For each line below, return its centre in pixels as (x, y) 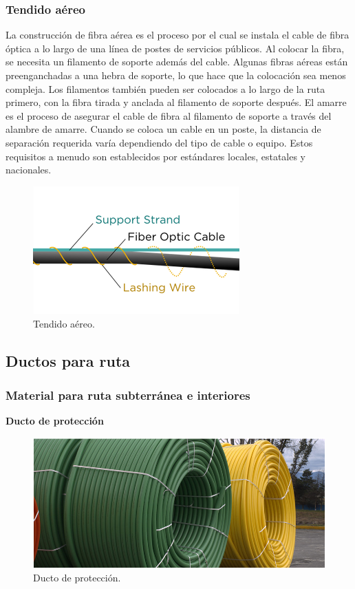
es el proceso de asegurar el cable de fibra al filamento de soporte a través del (169, 115)
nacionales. (29, 170)
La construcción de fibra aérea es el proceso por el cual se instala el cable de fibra (177, 35)
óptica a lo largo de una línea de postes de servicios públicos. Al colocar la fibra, (175, 48)
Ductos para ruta (68, 361)
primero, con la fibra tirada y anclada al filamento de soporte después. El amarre (176, 102)
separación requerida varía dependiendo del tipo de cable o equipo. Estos (159, 142)
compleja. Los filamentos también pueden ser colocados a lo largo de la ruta (165, 88)
